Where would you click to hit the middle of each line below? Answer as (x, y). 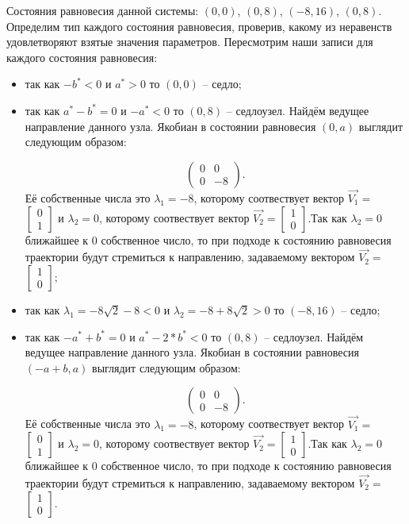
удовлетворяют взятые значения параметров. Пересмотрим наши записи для (190, 42)
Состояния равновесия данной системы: (103, 10)
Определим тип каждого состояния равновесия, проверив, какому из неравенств (199, 26)
